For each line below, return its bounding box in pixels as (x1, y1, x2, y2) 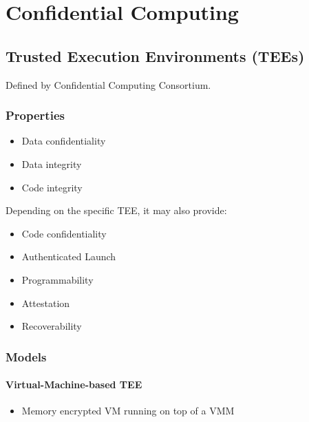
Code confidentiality (21, 226, 107, 240)
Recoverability (21, 319, 82, 333)
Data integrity (21, 156, 82, 171)
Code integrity (21, 180, 83, 194)
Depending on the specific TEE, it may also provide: (6, 203, 227, 218)
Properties (6, 107, 65, 124)
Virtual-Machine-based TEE (6, 377, 142, 392)
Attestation (21, 295, 70, 310)
